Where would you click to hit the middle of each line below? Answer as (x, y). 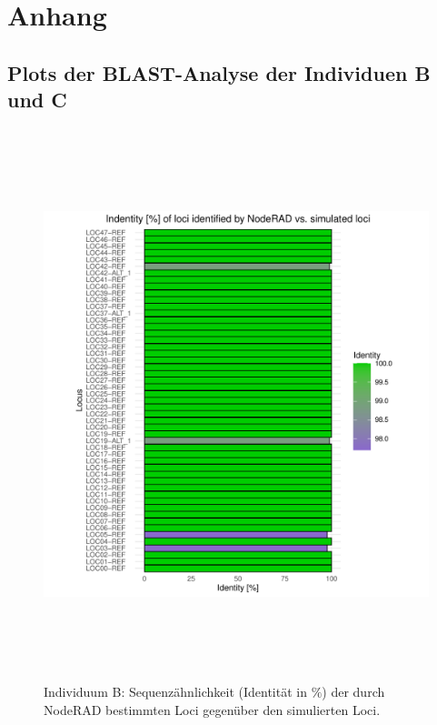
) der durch (353, 692)
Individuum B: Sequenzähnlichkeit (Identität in (175, 692)
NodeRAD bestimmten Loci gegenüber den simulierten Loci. (212, 709)
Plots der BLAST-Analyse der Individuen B (219, 72)
